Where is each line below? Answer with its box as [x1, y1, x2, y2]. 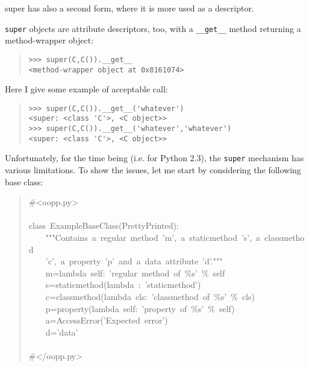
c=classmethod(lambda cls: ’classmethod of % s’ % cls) [45, 290, 255, 302]
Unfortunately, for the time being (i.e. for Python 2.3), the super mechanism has [5, 152, 304, 164]
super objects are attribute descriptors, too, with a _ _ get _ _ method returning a [5, 22, 301, 34]
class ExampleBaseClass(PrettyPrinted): [28, 219, 179, 232]
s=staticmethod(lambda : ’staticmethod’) [45, 278, 201, 291]
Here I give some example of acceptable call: [5, 83, 168, 95]
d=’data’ [45, 325, 78, 338]
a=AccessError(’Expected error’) [45, 314, 168, 327]
